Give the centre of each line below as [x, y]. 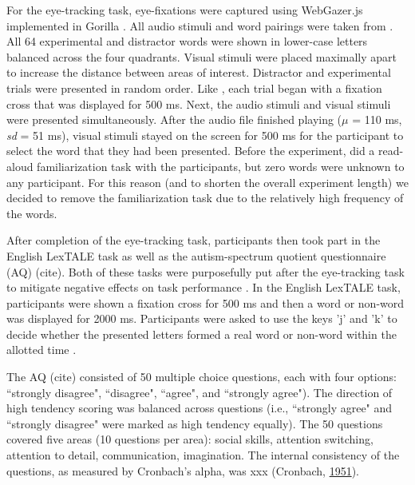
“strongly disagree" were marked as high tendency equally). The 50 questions [195, 423]
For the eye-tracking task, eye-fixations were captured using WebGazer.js [185, 10]
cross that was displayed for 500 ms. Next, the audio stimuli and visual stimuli [199, 103]
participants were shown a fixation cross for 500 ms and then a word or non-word [206, 302]
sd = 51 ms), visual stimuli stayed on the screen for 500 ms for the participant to [205, 135]
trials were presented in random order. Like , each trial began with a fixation [194, 87]
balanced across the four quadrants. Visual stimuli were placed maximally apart [202, 56]
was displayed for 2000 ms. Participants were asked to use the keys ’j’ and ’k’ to [202, 318]
